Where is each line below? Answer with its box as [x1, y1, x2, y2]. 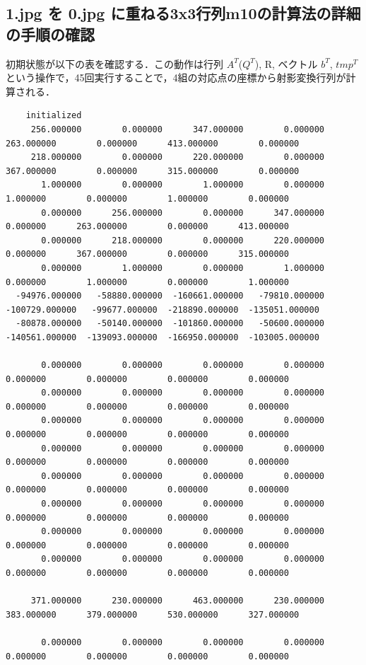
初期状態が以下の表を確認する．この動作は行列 [6, 56, 223, 71]
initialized [25, 110, 82, 121]
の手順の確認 [6, 23, 95, 45]
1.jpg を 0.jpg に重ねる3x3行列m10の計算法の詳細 [6, 2, 361, 24]
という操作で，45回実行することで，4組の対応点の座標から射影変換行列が [6, 70, 346, 85]
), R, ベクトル [254, 56, 318, 71]
